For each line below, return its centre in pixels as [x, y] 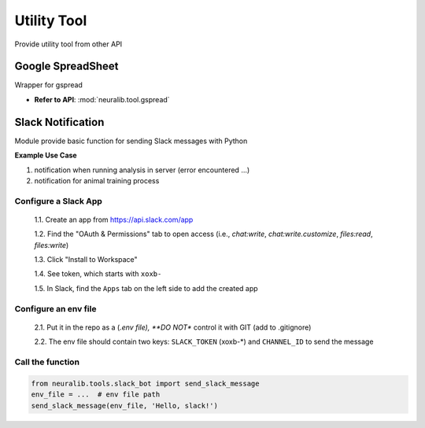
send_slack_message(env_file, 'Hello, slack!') [124, 406]
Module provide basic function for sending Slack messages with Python [131, 141]
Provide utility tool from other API [68, 44]
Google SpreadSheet [67, 66]
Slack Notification [59, 122]
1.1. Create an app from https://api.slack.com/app [114, 220]
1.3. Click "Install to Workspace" [86, 260]
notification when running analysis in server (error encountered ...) [142, 170]
